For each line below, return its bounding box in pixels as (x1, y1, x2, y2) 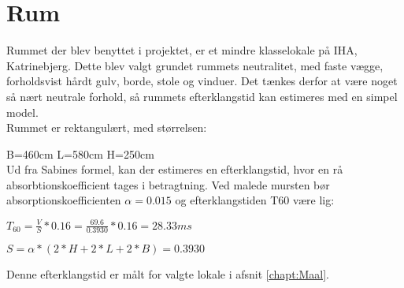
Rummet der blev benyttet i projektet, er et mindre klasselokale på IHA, (6, 42, 358, 58)
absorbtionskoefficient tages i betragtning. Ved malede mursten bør (6, 176, 330, 193)
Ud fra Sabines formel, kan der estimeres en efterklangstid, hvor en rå (6, 161, 343, 178)
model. (6, 103, 39, 120)
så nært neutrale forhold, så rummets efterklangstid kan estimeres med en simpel (6, 88, 398, 104)
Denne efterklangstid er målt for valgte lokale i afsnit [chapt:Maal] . (6, 266, 330, 282)
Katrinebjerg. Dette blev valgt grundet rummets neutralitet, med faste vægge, (6, 57, 384, 73)
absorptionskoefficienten (6, 192, 121, 208)
